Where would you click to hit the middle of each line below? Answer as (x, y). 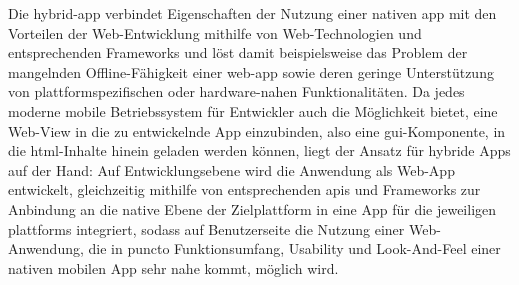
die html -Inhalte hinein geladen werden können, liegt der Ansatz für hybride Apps (259, 150)
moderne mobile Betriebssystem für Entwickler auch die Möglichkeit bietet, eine (253, 110)
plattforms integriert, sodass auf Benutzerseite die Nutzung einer (206, 228)
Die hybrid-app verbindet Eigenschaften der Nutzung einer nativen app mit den (252, 13)
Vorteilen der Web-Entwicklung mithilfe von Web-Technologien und (215, 32)
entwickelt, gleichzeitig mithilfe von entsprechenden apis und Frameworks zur (244, 189)
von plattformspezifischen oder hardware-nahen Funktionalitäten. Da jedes (236, 91)
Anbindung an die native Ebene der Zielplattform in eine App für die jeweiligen (252, 208)
